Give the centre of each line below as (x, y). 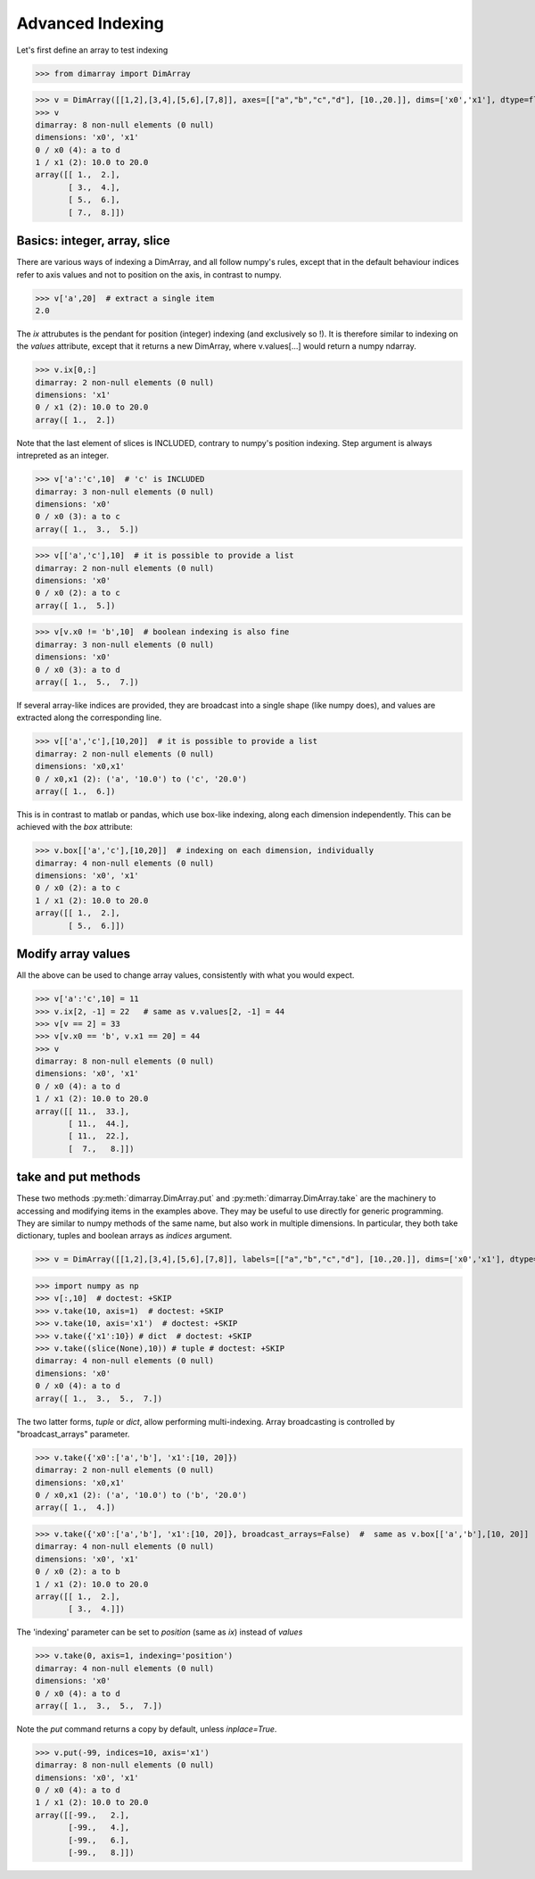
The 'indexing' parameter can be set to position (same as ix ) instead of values (160, 1632)
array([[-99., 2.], (82, 1815)
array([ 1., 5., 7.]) (87, 682)
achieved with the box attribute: (74, 827)
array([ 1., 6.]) (75, 791)
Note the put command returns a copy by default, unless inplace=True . (147, 1729)
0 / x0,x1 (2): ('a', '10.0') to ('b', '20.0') (141, 1495)
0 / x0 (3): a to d (78, 670)
